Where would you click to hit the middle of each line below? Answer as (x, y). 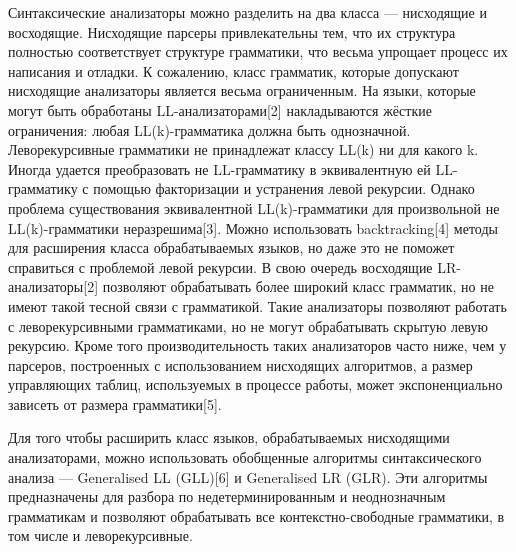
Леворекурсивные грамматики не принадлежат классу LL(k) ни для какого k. (243, 149)
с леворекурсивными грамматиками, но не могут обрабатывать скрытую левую (248, 325)
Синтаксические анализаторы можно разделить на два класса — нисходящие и (247, 12)
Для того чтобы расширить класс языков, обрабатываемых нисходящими (229, 437)
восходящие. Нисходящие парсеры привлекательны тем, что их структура (232, 31)
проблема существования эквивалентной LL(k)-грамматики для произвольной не (254, 207)
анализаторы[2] (53, 286)
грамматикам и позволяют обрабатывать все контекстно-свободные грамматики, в (256, 515)
